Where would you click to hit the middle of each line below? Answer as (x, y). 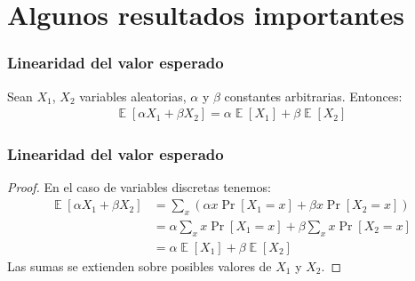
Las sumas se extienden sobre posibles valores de (140, 265)
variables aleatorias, (133, 96)
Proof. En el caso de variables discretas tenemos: (139, 187)
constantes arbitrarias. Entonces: (313, 96)
